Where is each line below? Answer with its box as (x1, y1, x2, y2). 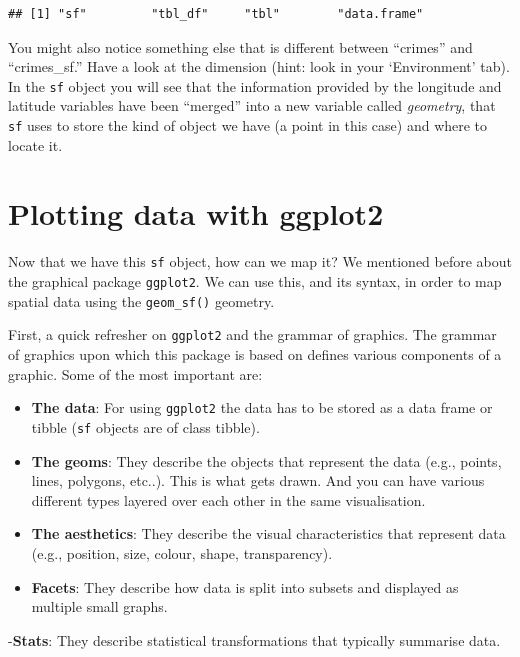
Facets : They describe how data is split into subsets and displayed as (31, 576, 459, 597)
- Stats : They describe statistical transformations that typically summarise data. (8, 629, 501, 650)
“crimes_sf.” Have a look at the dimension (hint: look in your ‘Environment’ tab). (8, 56, 510, 77)
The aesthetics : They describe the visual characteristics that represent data (31, 523, 506, 544)
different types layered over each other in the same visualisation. (31, 489, 426, 510)
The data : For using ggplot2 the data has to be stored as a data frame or (31, 397, 493, 418)
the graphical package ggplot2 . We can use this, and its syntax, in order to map (8, 271, 502, 292)
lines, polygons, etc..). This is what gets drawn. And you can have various (31, 470, 485, 491)
